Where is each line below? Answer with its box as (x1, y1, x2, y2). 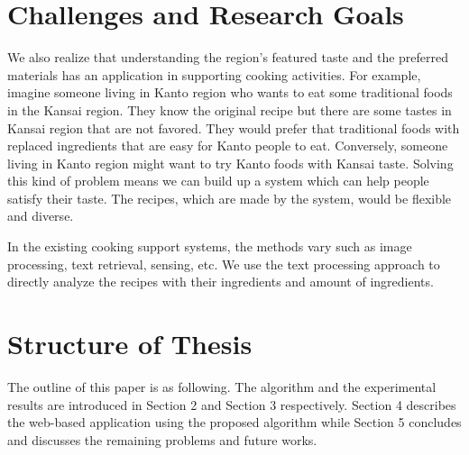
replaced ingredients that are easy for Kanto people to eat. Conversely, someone (7, 136, 448, 155)
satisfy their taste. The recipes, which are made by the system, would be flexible (7, 188, 452, 207)
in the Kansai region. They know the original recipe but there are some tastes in (7, 100, 452, 119)
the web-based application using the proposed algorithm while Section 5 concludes (7, 413, 462, 432)
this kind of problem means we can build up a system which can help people (7, 171, 429, 190)
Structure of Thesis (7, 325, 253, 362)
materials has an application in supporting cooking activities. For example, (7, 65, 421, 84)
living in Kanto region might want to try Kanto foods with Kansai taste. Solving (7, 153, 454, 172)
